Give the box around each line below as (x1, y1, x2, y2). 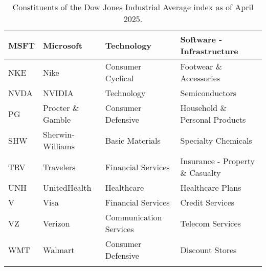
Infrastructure (180, 45, 238, 57)
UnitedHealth (43, 182, 92, 193)
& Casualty (180, 167, 221, 178)
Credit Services (180, 196, 235, 208)
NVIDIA (43, 87, 74, 99)
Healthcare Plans (180, 182, 241, 193)
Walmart (43, 243, 75, 256)
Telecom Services (180, 217, 241, 229)
